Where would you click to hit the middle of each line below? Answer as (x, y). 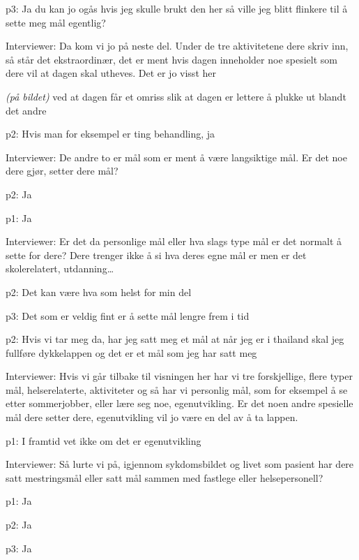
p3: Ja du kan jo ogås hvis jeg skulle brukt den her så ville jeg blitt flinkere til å (177, 8)
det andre (26, 110)
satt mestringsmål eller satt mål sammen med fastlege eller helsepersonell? (165, 477)
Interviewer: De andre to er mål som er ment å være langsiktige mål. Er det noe (176, 157)
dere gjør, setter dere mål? (62, 171)
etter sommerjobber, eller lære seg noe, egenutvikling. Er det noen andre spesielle (179, 403)
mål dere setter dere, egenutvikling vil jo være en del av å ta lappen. (152, 417)
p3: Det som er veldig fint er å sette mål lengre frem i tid (128, 315)
